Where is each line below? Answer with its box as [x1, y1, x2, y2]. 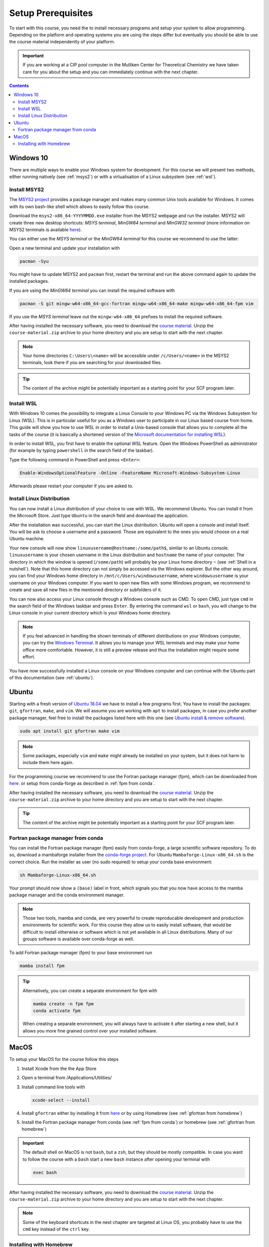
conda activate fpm [33, 1008, 81, 1014]
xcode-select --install [32, 1097, 91, 1103]
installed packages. [9, 278, 49, 284]
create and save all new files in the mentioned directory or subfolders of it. [9, 587, 162, 593]
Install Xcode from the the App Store [21, 1065, 97, 1071]
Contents [9, 82, 29, 88]
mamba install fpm [19, 963, 65, 969]
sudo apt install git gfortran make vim [19, 728, 120, 734]
